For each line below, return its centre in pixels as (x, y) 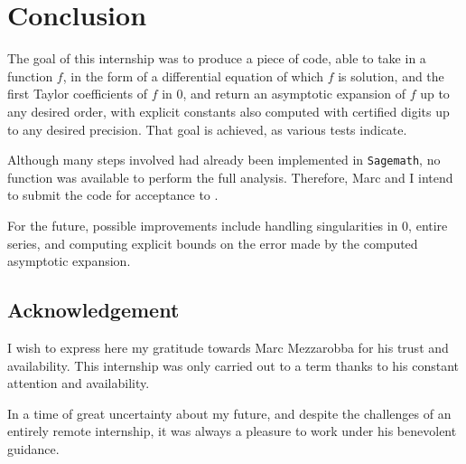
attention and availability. (79, 383)
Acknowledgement (93, 310)
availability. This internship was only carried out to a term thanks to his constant (233, 365)
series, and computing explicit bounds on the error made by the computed (213, 243)
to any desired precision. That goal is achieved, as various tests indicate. (207, 129)
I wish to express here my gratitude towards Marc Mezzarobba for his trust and (228, 347)
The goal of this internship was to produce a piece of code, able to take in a (217, 58)
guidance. (33, 448)
